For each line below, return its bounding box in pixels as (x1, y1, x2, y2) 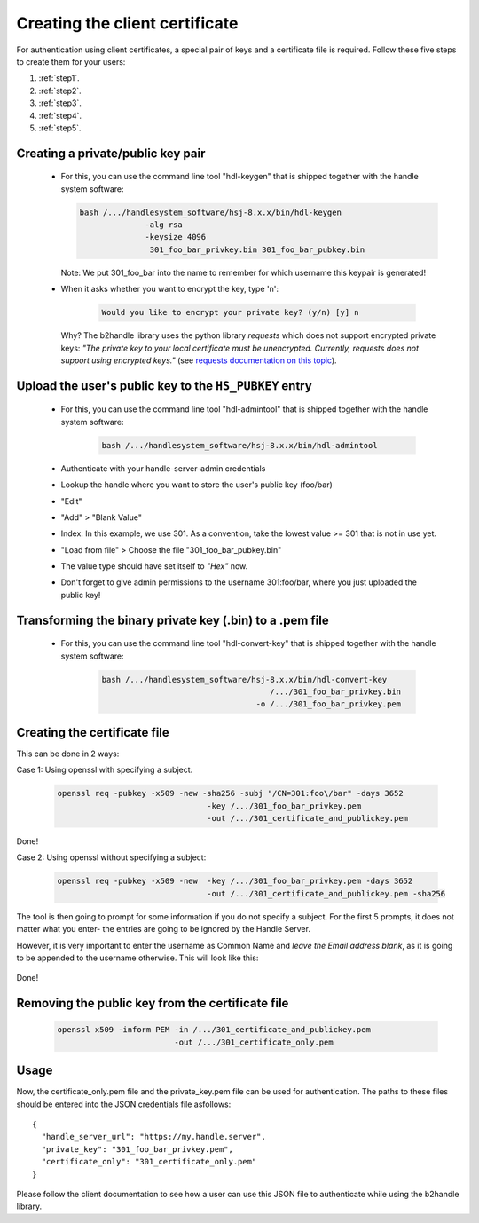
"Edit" (60, 495, 83, 506)
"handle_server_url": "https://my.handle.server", (41, 1132, 266, 1142)
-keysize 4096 (145, 232, 207, 242)
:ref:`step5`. (38, 122, 82, 133)
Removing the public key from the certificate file (16, 996, 289, 1011)
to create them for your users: (16, 56, 126, 67)
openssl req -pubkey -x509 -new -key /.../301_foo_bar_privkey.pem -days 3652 (57, 876, 413, 887)
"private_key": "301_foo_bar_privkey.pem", (41, 1144, 234, 1154)
